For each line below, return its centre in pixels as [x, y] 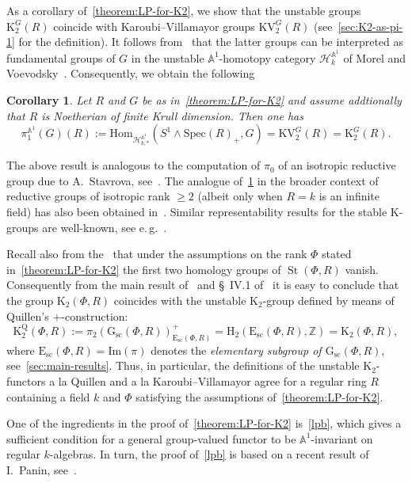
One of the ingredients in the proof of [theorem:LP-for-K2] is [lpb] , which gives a [204, 423]
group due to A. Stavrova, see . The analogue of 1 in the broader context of [193, 180]
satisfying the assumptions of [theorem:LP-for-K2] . [259, 396]
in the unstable [168, 57]
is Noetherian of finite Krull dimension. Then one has [172, 115]
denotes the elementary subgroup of [236, 350]
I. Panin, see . [42, 469]
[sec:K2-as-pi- [370, 26]
